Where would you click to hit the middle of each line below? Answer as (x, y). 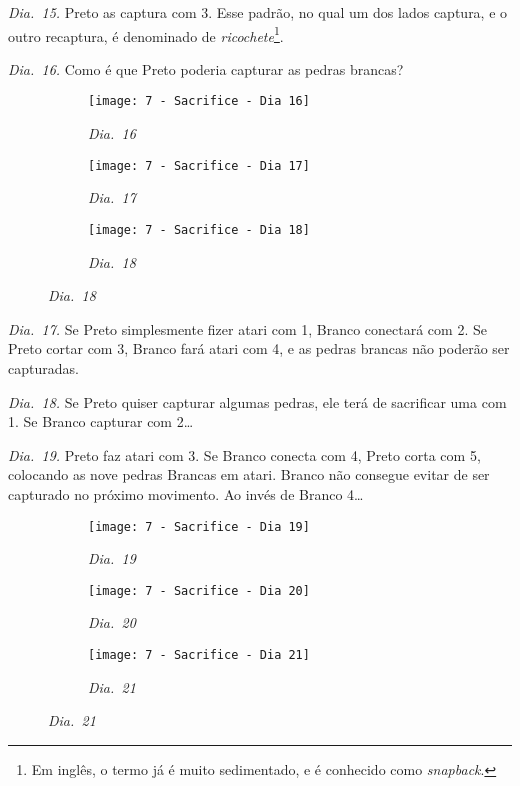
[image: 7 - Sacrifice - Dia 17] (199, 165)
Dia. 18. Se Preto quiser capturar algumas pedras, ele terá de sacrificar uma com (257, 401)
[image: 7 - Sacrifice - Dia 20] (199, 590)
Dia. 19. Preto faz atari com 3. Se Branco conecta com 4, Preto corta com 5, (244, 454)
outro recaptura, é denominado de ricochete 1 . (146, 34)
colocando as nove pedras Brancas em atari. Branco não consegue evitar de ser (249, 474)
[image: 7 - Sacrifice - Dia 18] (199, 229)
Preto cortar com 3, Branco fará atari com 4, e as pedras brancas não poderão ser (259, 348)
